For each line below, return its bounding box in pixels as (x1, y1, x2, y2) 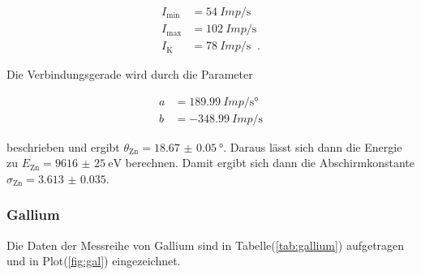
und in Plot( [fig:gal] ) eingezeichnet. (6, 252, 181, 269)
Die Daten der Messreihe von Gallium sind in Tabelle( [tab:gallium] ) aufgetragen (6, 236, 405, 253)
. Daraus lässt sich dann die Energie (223, 138, 402, 155)
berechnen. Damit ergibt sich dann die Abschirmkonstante (125, 154, 415, 171)
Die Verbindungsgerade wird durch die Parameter (6, 66, 253, 83)
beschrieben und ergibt (6, 138, 120, 155)
